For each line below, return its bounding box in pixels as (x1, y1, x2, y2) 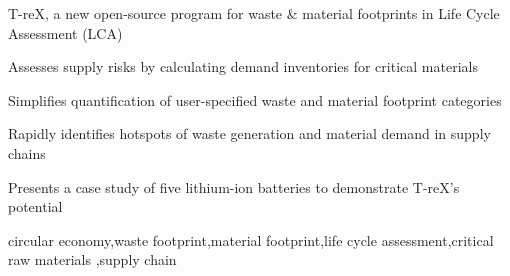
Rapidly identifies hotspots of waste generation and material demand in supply (8, 123, 491, 144)
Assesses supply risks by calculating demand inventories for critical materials (8, 56, 478, 77)
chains (8, 142, 46, 163)
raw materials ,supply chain (8, 249, 177, 270)
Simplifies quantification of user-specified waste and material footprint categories (8, 89, 502, 110)
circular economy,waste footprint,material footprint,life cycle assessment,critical (8, 229, 494, 250)
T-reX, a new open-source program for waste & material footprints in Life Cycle (8, 3, 500, 23)
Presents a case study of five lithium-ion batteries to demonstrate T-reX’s (8, 176, 460, 197)
